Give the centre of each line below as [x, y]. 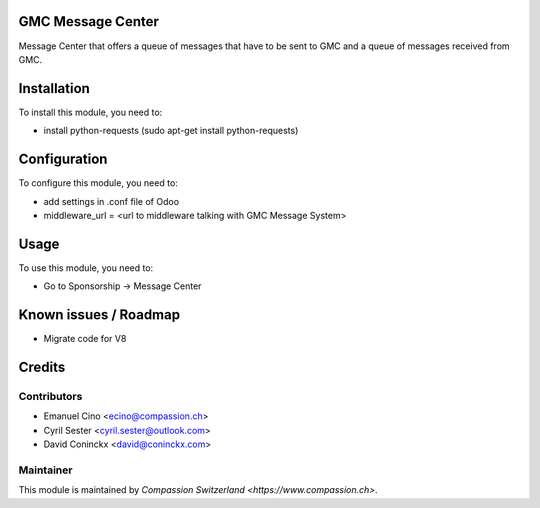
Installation [54, 88]
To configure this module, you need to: [98, 183]
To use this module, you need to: [86, 267]
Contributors [50, 396]
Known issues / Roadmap [99, 314]
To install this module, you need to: [90, 112]
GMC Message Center [89, 21]
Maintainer [45, 470]
